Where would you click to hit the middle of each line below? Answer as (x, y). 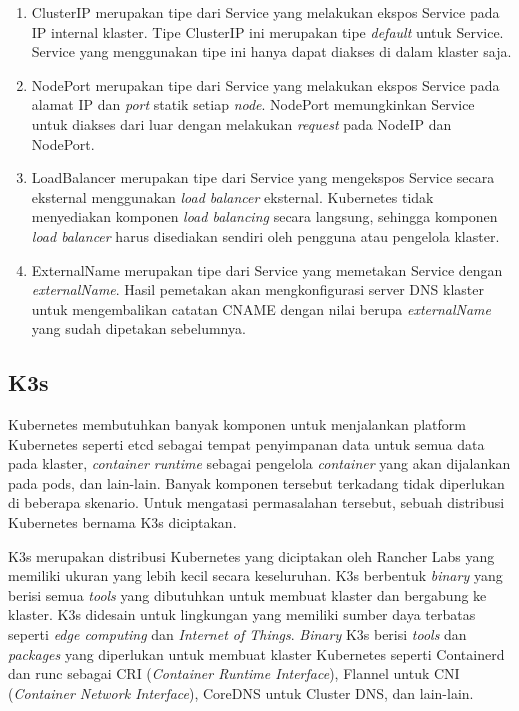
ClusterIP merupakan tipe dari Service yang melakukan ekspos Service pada (265, 12)
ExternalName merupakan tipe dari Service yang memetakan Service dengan (267, 269)
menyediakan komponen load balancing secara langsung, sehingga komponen (264, 216)
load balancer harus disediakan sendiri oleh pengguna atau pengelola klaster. (265, 235)
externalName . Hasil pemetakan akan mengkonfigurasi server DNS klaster (257, 289)
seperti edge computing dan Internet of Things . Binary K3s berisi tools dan (237, 634)
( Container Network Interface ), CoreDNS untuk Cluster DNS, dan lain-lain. (241, 692)
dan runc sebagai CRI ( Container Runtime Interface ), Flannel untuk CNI (234, 673)
